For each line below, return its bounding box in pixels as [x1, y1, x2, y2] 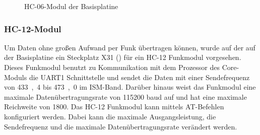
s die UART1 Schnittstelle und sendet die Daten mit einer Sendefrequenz [24, 72, 250, 82]
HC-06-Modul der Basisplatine [24, 1, 118, 11]
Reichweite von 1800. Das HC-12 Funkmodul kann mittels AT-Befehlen [4, 101, 224, 112]
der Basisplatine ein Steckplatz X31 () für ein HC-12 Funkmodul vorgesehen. [4, 52, 241, 62]
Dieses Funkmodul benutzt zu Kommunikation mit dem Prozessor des [4, 62, 220, 72]
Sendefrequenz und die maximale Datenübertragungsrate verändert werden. [4, 121, 237, 131]
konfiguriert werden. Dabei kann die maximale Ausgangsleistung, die [4, 111, 216, 121]
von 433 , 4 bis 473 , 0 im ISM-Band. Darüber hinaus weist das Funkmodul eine [4, 82, 256, 92]
